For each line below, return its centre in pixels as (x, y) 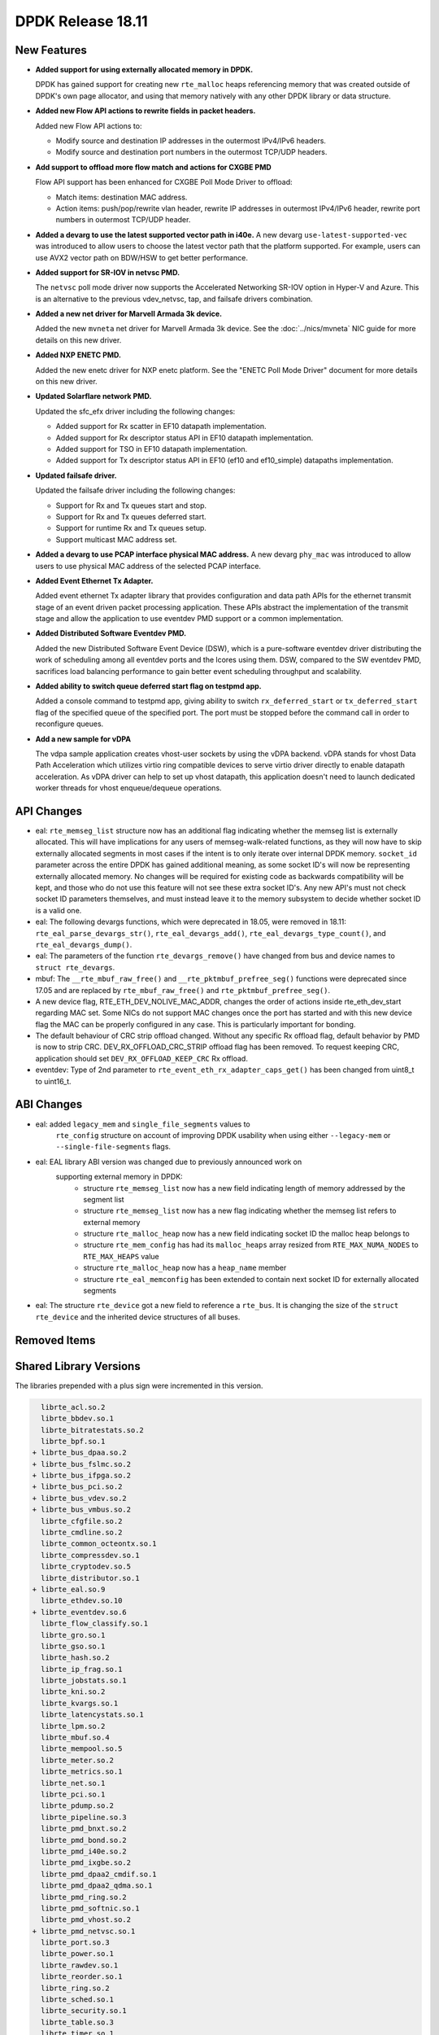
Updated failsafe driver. (76, 475)
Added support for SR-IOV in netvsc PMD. (108, 272)
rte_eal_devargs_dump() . (84, 944)
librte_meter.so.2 (77, 1760)
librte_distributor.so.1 (90, 1578)
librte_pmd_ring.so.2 (84, 1897)
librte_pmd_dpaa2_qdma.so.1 (97, 1886)
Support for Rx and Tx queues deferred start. (131, 516)
